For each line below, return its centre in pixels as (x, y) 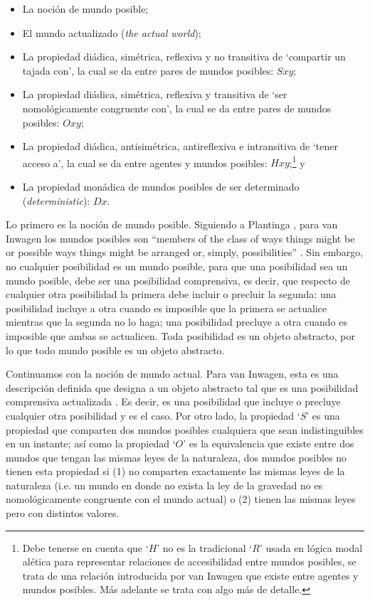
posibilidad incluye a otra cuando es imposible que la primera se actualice (166, 308)
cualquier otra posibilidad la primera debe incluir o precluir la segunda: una (171, 294)
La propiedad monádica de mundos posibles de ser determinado (161, 186)
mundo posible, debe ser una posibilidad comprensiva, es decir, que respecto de (178, 280)
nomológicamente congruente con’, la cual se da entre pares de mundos (177, 108)
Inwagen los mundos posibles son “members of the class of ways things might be (180, 238)
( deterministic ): (56, 200)
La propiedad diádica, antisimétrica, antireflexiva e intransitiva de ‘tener (180, 146)
